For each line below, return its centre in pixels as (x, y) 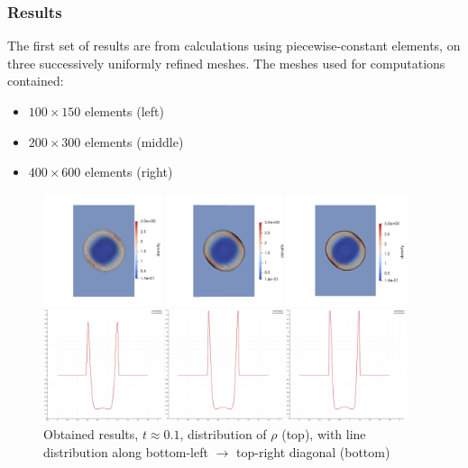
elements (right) (129, 172)
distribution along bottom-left (126, 451)
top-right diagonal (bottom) (313, 451)
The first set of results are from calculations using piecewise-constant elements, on (234, 46)
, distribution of (223, 434)
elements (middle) (134, 141)
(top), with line (324, 434)
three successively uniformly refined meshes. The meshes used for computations (226, 63)
